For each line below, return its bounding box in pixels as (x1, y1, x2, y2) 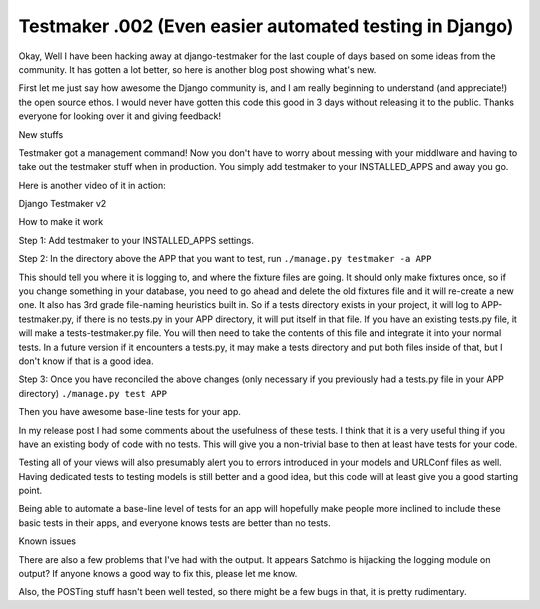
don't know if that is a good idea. (18, 355, 154, 367)
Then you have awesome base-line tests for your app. (18, 406, 242, 418)
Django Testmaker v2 (18, 198, 107, 210)
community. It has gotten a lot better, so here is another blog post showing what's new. (18, 63, 377, 75)
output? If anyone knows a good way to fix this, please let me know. (18, 568, 298, 580)
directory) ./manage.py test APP (18, 387, 167, 399)
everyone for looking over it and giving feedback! (18, 110, 222, 122)
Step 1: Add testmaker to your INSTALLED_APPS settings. (18, 234, 254, 246)
